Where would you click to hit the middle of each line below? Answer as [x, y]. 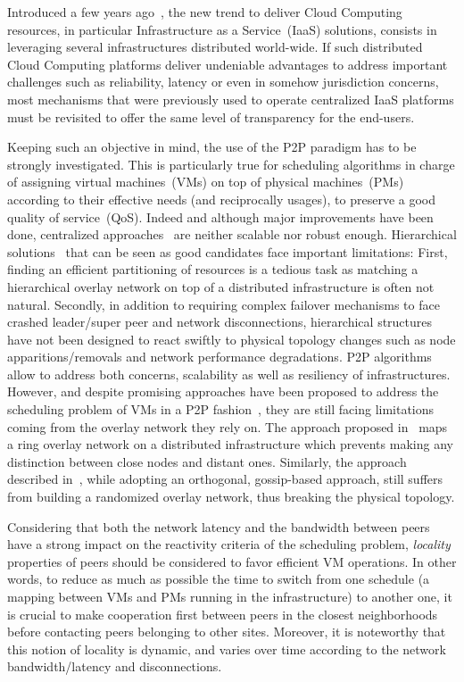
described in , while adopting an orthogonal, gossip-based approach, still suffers [225, 479]
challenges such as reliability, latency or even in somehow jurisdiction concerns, [223, 82]
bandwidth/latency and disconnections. [115, 666]
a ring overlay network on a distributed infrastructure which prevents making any [230, 444]
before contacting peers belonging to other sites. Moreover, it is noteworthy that [227, 632]
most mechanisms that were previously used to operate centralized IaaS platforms [231, 99]
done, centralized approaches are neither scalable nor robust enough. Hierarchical [232, 234]
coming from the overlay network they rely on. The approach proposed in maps [228, 426]
